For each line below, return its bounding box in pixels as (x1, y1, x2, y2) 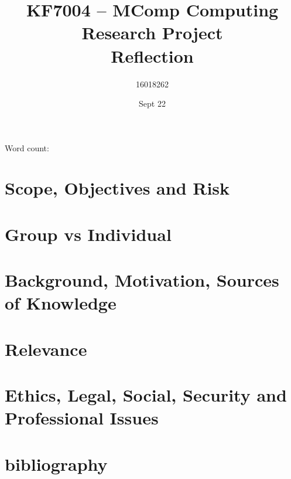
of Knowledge (5, 291, 117, 315)
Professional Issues (5, 406, 159, 430)
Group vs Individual (5, 222, 172, 246)
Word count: (5, 141, 49, 154)
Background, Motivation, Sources (5, 268, 279, 292)
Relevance (5, 337, 87, 361)
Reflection (111, 43, 194, 67)
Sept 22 (139, 97, 166, 110)
